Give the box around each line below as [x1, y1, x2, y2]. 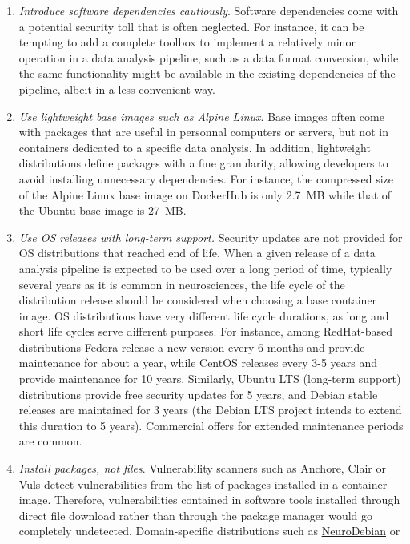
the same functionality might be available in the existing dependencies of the [18, 65, 396, 82]
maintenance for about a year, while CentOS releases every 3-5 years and [18, 354, 378, 371]
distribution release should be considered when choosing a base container [18, 292, 377, 308]
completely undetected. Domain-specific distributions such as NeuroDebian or [18, 522, 400, 539]
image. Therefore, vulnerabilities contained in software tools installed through [18, 491, 400, 508]
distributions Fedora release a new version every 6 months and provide [18, 338, 365, 355]
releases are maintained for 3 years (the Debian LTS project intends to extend [18, 401, 402, 418]
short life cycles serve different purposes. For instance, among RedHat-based [18, 323, 392, 340]
